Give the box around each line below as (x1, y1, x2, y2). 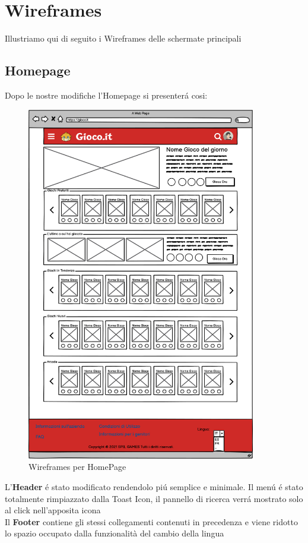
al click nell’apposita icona (5, 504, 101, 516)
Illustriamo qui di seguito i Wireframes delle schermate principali (5, 32, 242, 45)
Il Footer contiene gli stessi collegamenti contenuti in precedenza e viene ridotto (5, 515, 298, 528)
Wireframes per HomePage (28, 460, 126, 473)
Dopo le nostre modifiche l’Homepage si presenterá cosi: (5, 89, 208, 101)
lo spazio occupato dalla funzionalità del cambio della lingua (5, 527, 224, 539)
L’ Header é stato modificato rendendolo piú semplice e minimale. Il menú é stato (5, 480, 303, 493)
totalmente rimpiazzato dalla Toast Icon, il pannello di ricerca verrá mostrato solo (5, 492, 303, 504)
